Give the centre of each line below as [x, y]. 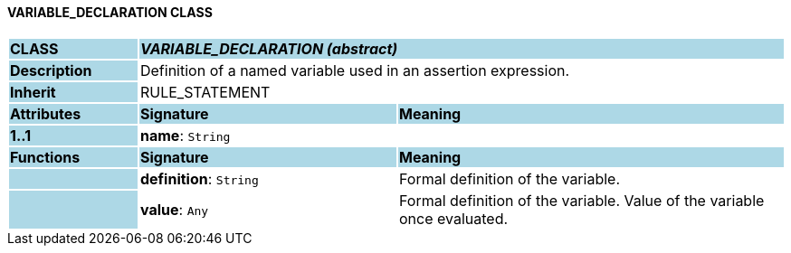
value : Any [174, 209]
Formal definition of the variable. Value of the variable [581, 200]
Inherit [33, 92]
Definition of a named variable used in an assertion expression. [355, 70]
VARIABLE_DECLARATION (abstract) [269, 48]
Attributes [46, 113]
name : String [185, 135]
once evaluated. [453, 218]
